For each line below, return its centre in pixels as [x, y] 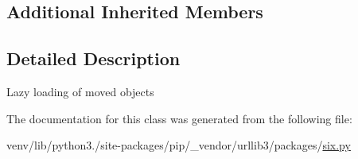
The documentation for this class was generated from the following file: [179, 118]
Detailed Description [93, 58]
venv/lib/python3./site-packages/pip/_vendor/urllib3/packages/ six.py [179, 145]
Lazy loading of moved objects [80, 91]
